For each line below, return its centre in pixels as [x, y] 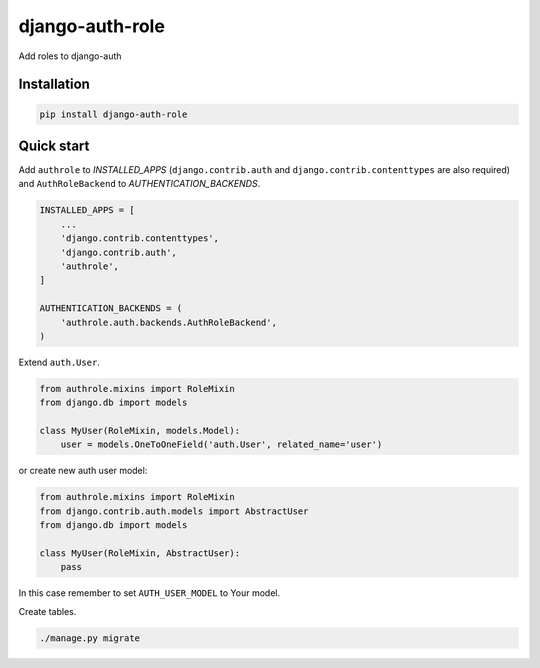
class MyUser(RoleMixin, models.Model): [139, 431]
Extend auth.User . [59, 362]
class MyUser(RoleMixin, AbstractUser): [139, 553]
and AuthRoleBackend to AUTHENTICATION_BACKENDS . [139, 184]
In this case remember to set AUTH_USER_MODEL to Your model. [149, 593]
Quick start [54, 145]
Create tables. [47, 611]
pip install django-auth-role [113, 114]
